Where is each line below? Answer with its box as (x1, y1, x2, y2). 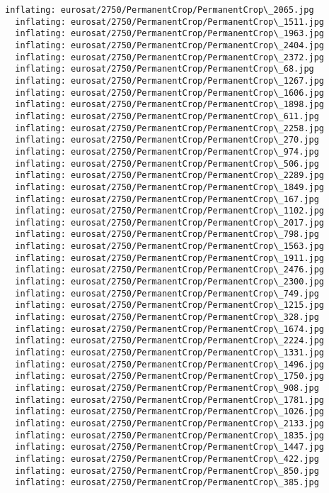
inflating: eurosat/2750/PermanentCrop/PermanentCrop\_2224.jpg (15, 336, 325, 346)
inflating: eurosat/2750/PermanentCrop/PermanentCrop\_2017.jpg (15, 217, 325, 228)
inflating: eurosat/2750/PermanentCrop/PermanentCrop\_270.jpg (15, 135, 319, 145)
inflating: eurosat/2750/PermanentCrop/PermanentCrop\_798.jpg (15, 229, 319, 240)
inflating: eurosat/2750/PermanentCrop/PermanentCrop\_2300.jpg (15, 277, 325, 287)
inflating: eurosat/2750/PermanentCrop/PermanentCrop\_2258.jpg (15, 123, 325, 133)
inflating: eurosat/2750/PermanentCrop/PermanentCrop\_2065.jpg (5, 5, 314, 15)
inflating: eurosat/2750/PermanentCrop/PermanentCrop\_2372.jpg (15, 52, 325, 62)
